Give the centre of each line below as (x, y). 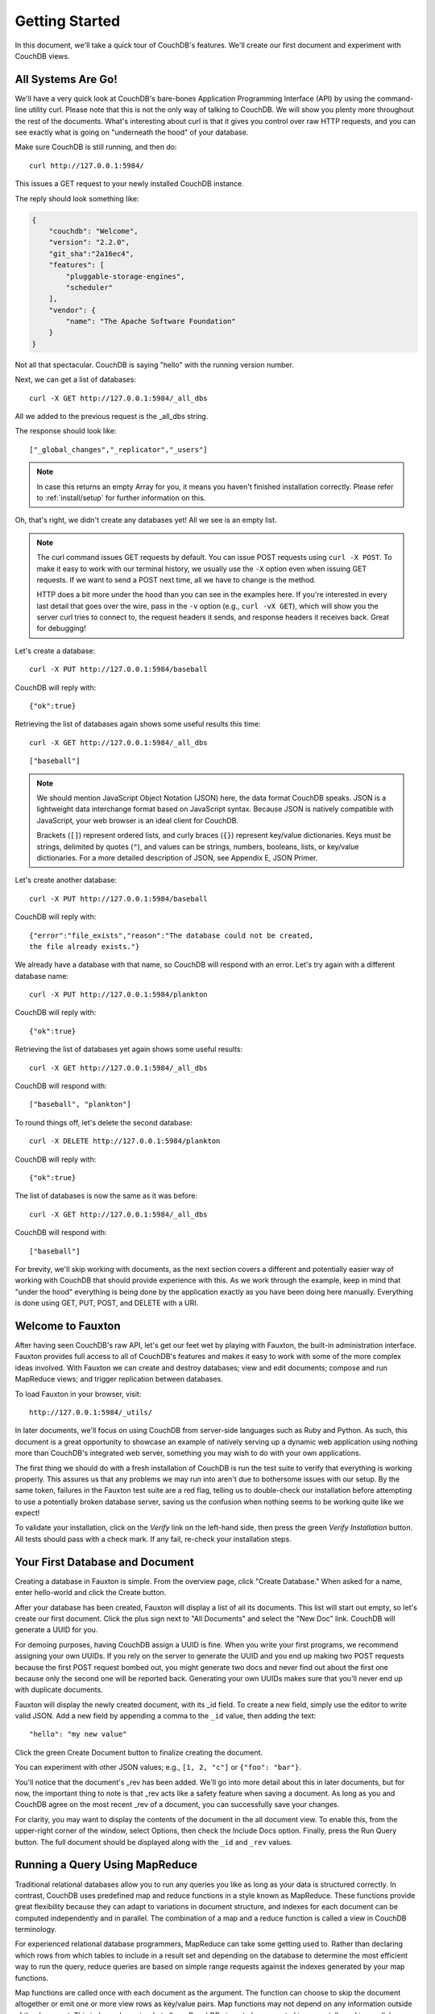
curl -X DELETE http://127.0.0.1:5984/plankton (125, 1141)
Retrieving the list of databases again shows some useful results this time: (138, 724)
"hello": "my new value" (78, 1734)
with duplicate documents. (59, 1690)
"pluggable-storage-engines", (125, 276)
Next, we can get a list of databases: (76, 379)
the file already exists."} (85, 946)
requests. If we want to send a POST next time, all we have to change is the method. (176, 579)
